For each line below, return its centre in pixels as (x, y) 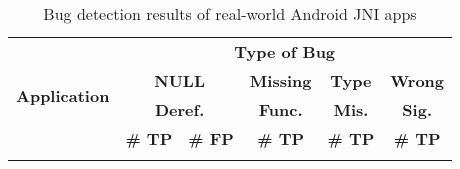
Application (63, 95)
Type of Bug (285, 51)
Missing (280, 80)
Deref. (179, 109)
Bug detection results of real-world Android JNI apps (230, 13)
